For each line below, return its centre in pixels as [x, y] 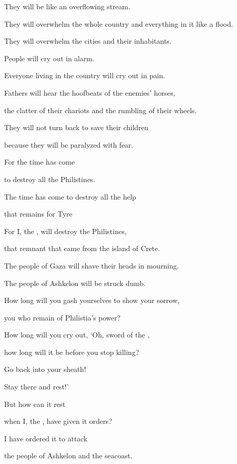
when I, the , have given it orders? [58, 421]
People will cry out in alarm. [49, 58]
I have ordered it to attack [46, 438]
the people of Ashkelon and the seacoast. [68, 456]
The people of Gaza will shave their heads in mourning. [92, 265]
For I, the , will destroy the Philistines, [66, 231]
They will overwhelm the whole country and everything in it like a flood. [119, 23]
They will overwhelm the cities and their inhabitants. [88, 41]
